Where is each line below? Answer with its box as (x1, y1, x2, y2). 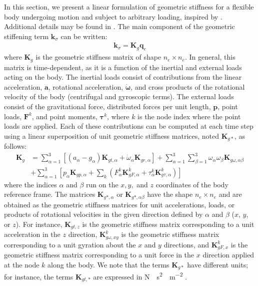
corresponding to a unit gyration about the (4, 239, 136, 249)
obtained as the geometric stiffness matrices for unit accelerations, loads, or (4, 199, 235, 209)
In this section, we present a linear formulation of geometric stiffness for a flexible (4, 2, 254, 12)
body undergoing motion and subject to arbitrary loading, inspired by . (4, 11, 222, 22)
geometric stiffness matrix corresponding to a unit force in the (4, 249, 194, 260)
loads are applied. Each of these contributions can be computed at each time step (4, 121, 253, 131)
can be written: (60, 31, 107, 41)
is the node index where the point (137, 111, 241, 121)
